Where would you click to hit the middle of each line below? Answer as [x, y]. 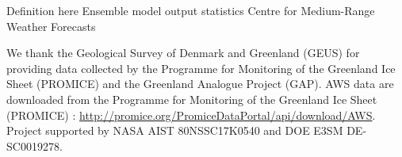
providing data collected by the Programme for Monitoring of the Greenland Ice [201, 68]
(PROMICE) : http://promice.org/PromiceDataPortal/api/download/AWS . [191, 115]
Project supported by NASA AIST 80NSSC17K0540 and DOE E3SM [175, 130]
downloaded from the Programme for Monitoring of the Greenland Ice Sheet [192, 99]
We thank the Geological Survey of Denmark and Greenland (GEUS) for [183, 53]
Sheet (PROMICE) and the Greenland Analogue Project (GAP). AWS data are [200, 84]
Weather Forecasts [51, 26]
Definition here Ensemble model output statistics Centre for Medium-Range [191, 10]
